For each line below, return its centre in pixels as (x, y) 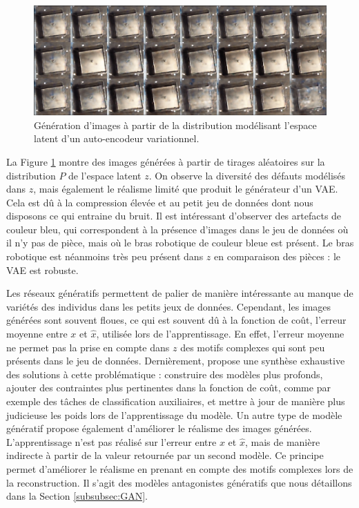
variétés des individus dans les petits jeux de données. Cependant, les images (169, 306)
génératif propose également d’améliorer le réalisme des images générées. (159, 428)
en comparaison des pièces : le (278, 256)
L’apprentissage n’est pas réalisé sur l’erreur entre (111, 441)
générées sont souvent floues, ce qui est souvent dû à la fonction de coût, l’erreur (176, 320)
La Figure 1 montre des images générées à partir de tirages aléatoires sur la (166, 161)
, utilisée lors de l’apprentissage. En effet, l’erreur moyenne (220, 334)
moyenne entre (37, 334)
